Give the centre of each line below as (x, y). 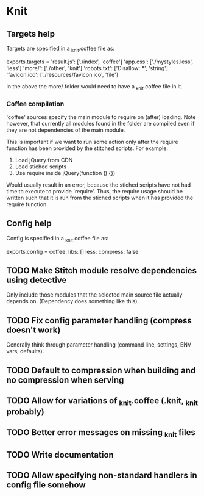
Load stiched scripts (41, 167)
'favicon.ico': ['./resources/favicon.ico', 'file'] (62, 74)
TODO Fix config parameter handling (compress (99, 321)
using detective (37, 280)
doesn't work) (33, 330)
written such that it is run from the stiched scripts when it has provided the (100, 198)
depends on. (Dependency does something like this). (72, 301)
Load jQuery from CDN (44, 160)
